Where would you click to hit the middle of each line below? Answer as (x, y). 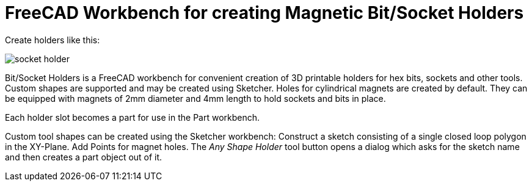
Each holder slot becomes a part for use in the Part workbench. (133, 117)
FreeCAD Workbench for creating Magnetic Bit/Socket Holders (264, 13)
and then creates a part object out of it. (84, 157)
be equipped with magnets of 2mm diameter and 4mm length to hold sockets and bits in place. (195, 98)
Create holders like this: (53, 40)
